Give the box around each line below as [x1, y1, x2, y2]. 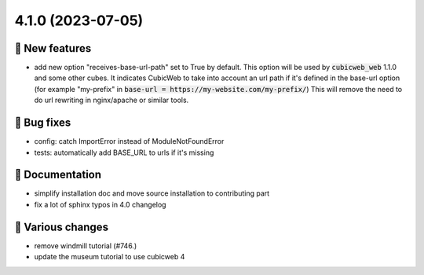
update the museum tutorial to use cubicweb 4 [34, 252, 185, 262]
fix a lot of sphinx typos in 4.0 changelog [34, 200, 166, 209]
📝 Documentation [14, 168, 102, 181]
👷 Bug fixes [14, 116, 71, 130]
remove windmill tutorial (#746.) [34, 240, 137, 251]
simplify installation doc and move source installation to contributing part [34, 189, 270, 198]
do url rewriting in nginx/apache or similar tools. [34, 95, 189, 105]
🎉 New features [14, 42, 92, 55]
